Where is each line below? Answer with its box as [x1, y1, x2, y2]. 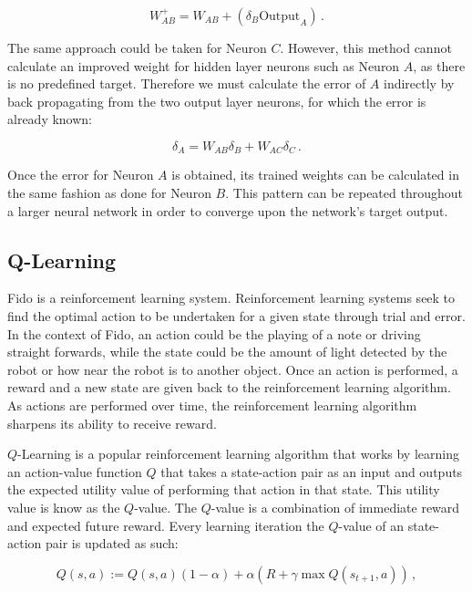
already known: [7, 109, 93, 129]
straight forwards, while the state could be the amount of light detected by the [7, 342, 447, 361]
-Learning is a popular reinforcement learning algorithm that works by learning [17, 444, 459, 463]
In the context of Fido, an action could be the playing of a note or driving [7, 324, 421, 343]
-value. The [134, 497, 197, 516]
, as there [413, 56, 466, 75]
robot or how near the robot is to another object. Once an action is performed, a [7, 359, 458, 379]
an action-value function [7, 462, 142, 481]
